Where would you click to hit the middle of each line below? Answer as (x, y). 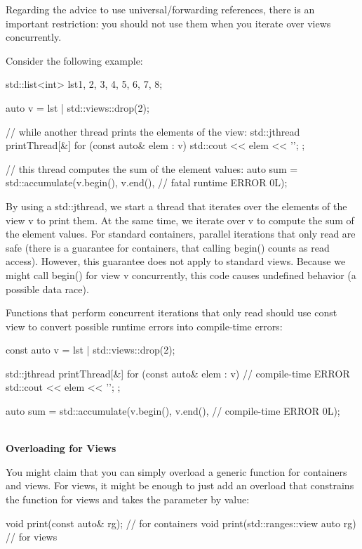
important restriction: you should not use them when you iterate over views (168, 23)
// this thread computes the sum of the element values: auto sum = (152, 168)
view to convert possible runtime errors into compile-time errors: (144, 326)
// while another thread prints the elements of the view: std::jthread (153, 131)
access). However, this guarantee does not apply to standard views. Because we (176, 261)
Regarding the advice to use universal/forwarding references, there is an (160, 9)
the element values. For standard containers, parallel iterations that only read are (181, 234)
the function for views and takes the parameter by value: (128, 499)
